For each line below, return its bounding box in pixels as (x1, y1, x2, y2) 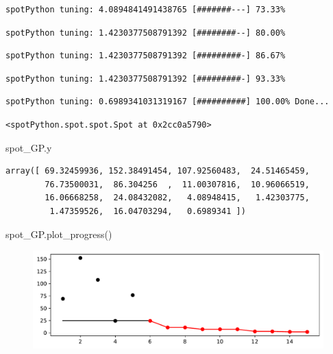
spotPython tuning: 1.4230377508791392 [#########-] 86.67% (5, 51, 286, 61)
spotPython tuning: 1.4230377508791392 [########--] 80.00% (5, 27, 286, 38)
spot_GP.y (5, 140, 52, 154)
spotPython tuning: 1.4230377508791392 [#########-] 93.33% (5, 73, 286, 84)
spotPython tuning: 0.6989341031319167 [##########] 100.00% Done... (5, 97, 330, 107)
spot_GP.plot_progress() (5, 226, 112, 241)
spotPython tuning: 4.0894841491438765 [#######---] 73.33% (5, 5, 286, 14)
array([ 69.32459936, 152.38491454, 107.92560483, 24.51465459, (5, 166, 310, 176)
